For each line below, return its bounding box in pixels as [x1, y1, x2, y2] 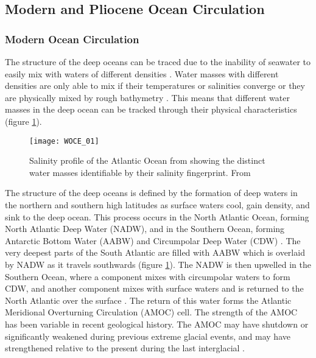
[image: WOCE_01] [29, 136, 99, 146]
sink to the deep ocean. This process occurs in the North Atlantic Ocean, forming [5, 210, 309, 223]
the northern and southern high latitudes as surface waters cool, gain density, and [5, 198, 310, 211]
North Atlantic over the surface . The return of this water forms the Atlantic [5, 293, 292, 306]
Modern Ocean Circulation [5, 31, 139, 46]
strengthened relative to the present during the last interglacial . [5, 342, 245, 354]
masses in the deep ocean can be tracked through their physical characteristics [5, 103, 297, 116]
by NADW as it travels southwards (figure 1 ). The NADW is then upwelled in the [5, 258, 311, 270]
